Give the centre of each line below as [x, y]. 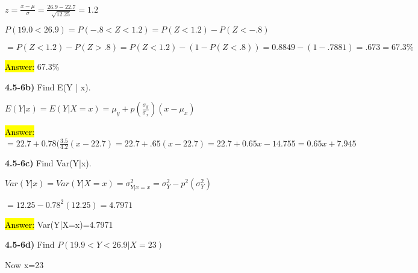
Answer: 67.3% [32, 67]
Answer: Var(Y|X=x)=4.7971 [59, 224]
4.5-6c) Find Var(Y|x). [48, 163]
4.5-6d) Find [30, 244]
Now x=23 [24, 264]
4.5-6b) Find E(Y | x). [48, 86]
